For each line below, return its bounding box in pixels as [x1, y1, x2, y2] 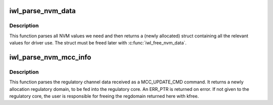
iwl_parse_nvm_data [9, 7, 76, 15]
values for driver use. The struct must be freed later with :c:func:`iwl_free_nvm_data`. [9, 40, 187, 46]
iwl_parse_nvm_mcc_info [9, 53, 92, 62]
